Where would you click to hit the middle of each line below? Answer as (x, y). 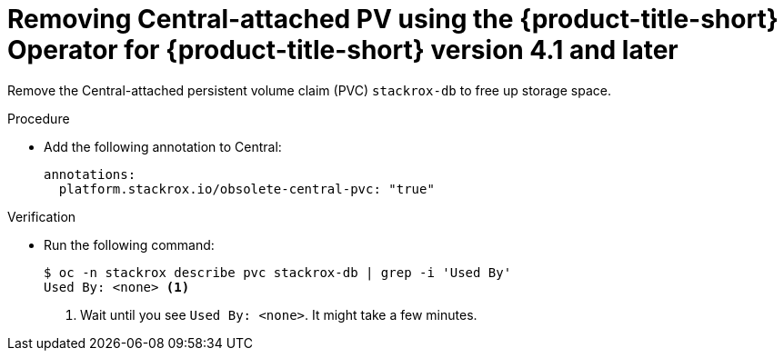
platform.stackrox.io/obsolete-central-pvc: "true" (246, 189)
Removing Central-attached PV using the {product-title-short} (393, 19)
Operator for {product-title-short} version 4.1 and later (343, 50)
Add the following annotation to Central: (163, 146)
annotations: (90, 174)
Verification (42, 216)
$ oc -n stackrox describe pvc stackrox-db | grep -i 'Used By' (278, 272)
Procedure (39, 118)
